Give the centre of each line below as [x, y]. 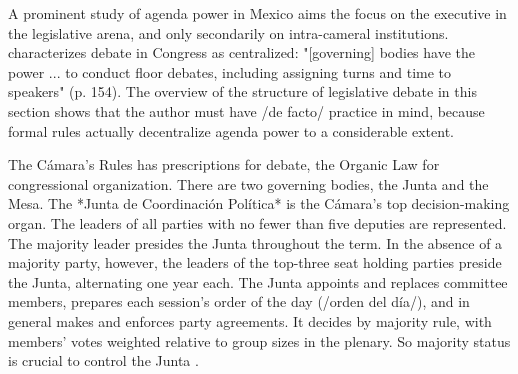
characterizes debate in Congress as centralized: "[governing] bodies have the [241, 52]
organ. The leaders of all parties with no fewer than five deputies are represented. [257, 222]
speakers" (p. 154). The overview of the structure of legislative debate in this [242, 91]
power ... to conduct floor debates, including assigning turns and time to [230, 71]
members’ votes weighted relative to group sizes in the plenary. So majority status [259, 340]
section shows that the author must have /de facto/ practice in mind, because [246, 110]
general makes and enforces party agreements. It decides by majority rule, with [250, 320]
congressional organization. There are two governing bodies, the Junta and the [248, 183]
